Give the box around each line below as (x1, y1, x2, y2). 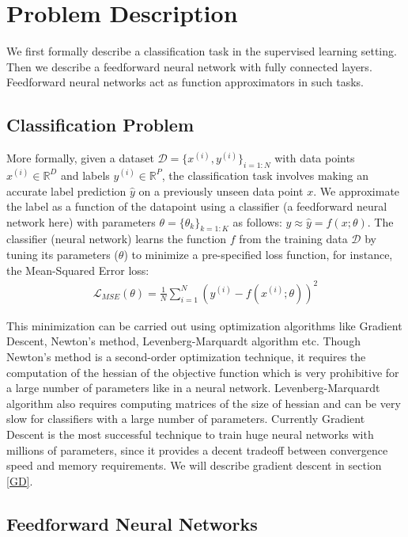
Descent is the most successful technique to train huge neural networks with (6, 425, 374, 442)
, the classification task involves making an (161, 166, 369, 183)
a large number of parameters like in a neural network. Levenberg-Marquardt (6, 379, 380, 396)
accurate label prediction (6, 182, 127, 199)
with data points (274, 150, 355, 166)
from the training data (239, 230, 348, 247)
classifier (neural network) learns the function (6, 230, 227, 247)
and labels (60, 166, 110, 183)
